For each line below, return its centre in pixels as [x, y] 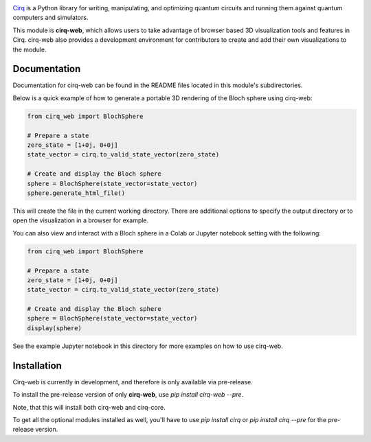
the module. [30, 49]
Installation [37, 365]
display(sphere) [55, 328]
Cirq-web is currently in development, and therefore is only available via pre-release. [133, 382]
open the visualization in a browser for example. [81, 220]
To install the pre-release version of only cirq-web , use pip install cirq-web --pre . [128, 395]
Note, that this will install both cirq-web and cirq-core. [89, 407]
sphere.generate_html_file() [76, 193]
